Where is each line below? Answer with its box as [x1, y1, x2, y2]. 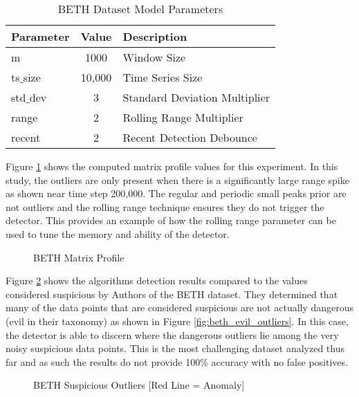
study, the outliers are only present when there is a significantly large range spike [6, 172, 349, 187]
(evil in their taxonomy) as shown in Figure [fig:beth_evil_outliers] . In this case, [6, 313, 349, 328]
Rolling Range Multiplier [122, 109, 243, 125]
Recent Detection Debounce [122, 129, 257, 145]
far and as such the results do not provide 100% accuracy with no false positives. [6, 354, 348, 369]
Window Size [122, 49, 186, 65]
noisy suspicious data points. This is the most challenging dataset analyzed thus [6, 341, 344, 356]
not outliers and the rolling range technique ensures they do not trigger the [6, 199, 324, 214]
